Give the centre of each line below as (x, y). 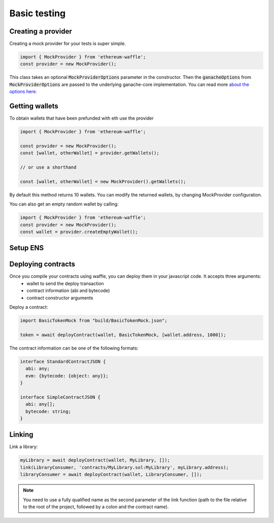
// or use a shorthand (48, 167)
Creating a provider (41, 31)
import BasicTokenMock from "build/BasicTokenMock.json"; (94, 321)
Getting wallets (34, 106)
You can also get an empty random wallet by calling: (64, 204)
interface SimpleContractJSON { (60, 397)
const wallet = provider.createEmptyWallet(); (79, 232)
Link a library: (24, 447)
